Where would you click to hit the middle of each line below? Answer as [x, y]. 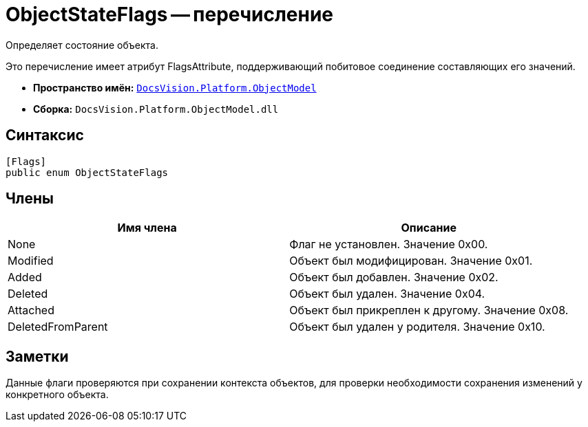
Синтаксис [45, 135]
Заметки [37, 356]
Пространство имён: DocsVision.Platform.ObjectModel [175, 87]
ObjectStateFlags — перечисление [169, 14]
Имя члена [147, 228]
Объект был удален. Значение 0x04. [387, 294]
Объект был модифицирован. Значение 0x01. [411, 261]
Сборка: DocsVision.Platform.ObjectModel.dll [156, 109]
